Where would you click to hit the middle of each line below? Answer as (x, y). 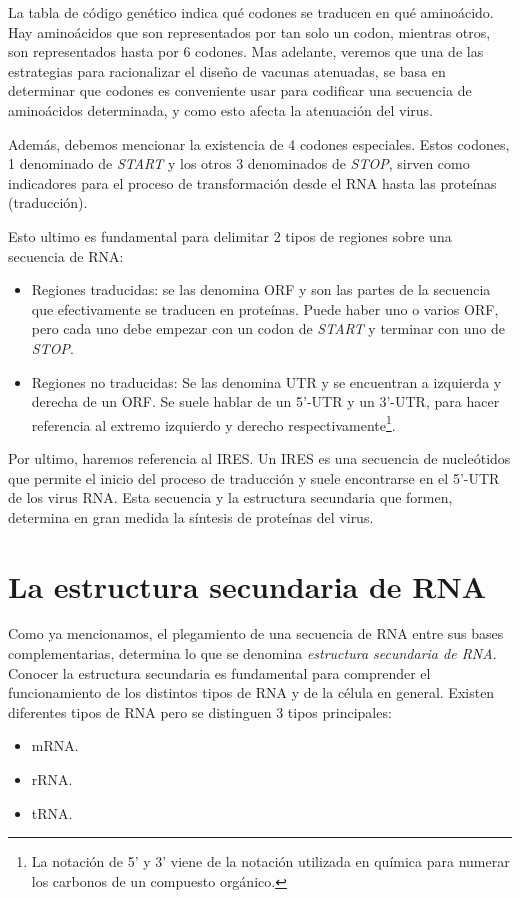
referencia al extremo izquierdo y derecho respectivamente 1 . (213, 423)
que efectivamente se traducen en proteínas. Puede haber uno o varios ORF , (265, 308)
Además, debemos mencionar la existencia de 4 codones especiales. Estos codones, (259, 143)
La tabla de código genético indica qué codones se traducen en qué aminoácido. (251, 12)
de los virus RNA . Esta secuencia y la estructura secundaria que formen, (230, 497)
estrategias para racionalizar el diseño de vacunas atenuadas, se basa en (227, 70)
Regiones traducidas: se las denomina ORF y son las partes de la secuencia (261, 289)
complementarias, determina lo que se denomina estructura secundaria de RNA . (252, 653)
